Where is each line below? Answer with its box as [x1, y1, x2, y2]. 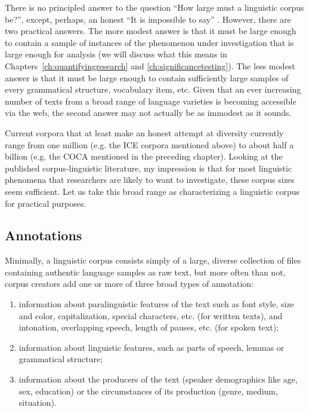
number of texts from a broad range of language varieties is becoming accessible [5, 94, 296, 107]
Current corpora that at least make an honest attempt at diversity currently [5, 126, 284, 139]
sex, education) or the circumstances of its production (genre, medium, [18, 384, 278, 397]
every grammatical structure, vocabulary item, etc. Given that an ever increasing [5, 83, 301, 96]
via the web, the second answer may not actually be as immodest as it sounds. [5, 106, 292, 119]
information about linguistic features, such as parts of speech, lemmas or [18, 341, 285, 353]
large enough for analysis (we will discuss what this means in [5, 48, 227, 60]
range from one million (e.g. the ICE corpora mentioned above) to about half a [5, 138, 294, 151]
